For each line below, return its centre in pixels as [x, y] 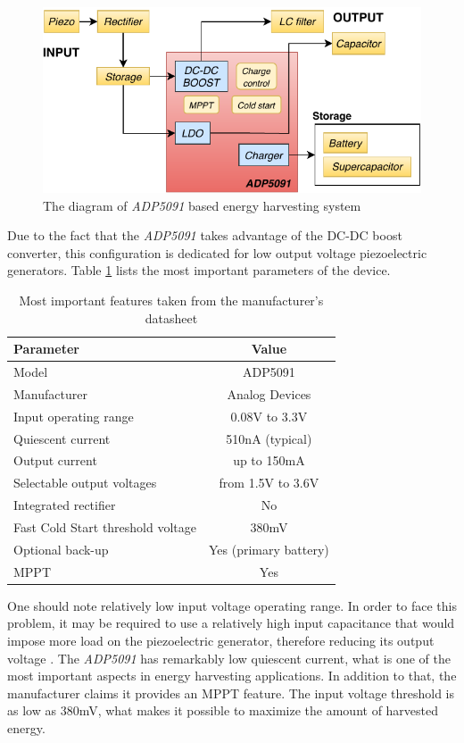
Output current [55, 460]
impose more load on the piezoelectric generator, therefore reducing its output [221, 640]
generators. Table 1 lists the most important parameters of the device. [199, 270]
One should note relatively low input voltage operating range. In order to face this [232, 605]
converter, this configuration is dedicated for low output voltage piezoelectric [217, 252]
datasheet [171, 317]
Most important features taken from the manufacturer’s [171, 301]
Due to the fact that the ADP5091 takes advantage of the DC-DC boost [205, 235]
